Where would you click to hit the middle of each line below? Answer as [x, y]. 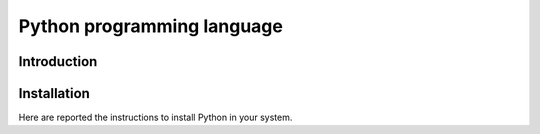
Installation [54, 93]
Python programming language [151, 26]
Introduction [58, 61]
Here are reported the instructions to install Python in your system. [155, 117]
